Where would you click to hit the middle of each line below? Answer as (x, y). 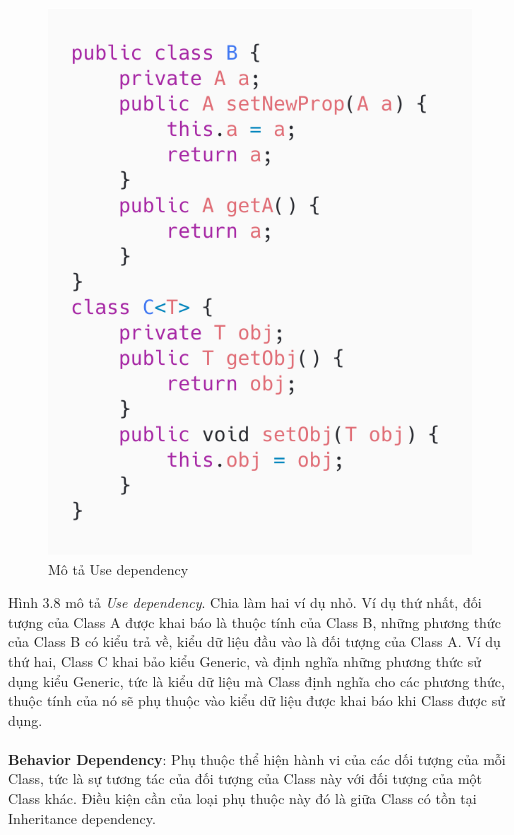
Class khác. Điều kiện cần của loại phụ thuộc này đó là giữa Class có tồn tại (242, 798)
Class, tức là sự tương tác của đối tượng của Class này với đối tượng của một (245, 778)
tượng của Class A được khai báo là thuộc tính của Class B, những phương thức (254, 621)
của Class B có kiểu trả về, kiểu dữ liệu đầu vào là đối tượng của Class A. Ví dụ (254, 641)
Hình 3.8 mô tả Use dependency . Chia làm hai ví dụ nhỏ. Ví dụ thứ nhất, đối (245, 602)
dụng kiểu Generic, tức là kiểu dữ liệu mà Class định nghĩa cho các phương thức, (256, 680)
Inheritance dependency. (82, 817)
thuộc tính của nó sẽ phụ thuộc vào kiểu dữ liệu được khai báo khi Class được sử (256, 700)
